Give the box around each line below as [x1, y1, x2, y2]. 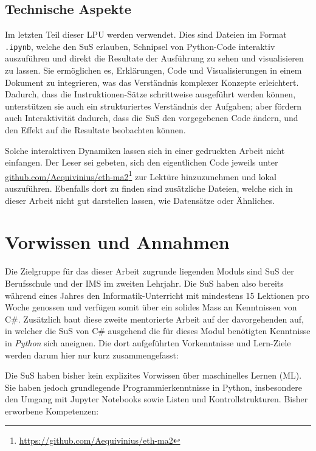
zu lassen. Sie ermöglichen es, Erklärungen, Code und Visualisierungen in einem [5, 64, 302, 77]
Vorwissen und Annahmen [5, 229, 230, 254]
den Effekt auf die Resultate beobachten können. [5, 124, 186, 136]
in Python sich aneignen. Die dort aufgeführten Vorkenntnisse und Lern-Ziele [5, 336, 291, 349]
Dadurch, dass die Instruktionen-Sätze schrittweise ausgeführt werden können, [5, 88, 296, 100]
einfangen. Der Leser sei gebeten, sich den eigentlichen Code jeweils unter [5, 156, 278, 169]
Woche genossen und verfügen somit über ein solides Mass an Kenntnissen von [5, 301, 297, 313]
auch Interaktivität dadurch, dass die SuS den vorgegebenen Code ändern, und [5, 111, 298, 124]
